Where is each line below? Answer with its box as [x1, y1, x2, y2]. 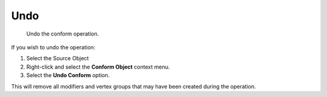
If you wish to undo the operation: [11, 43, 96, 51]
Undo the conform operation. [26, 30, 99, 37]
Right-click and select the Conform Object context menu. [26, 63, 170, 70]
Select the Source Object [26, 55, 89, 62]
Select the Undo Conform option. [26, 72, 110, 79]
